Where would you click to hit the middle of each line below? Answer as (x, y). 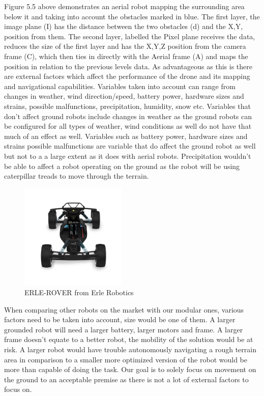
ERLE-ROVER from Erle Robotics (79, 292)
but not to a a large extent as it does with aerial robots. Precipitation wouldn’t (128, 155)
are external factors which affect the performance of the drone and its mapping (127, 76)
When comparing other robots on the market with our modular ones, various (124, 309)
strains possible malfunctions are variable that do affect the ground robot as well (130, 146)
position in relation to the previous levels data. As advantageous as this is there (128, 66)
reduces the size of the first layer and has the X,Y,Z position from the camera (125, 46)
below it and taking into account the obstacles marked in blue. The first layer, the (132, 16)
